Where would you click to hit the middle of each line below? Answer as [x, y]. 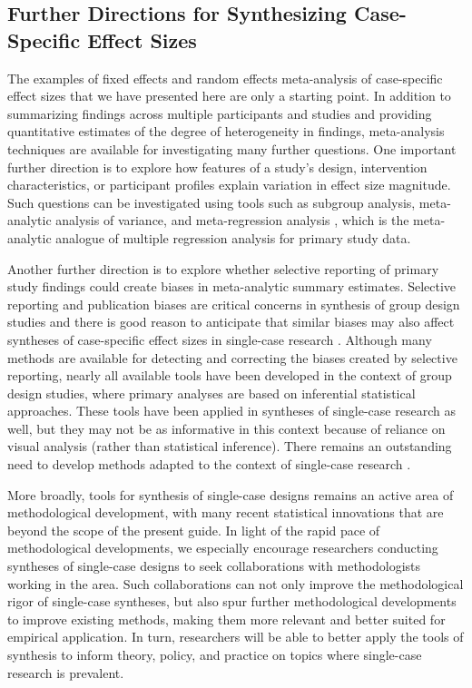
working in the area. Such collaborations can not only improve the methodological [236, 583]
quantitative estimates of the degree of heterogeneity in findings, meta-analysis [226, 131]
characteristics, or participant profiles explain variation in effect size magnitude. [229, 185]
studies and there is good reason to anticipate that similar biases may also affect [231, 322]
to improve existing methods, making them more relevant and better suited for [226, 619]
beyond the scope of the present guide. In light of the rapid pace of [194, 530]
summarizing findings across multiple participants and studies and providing [220, 113]
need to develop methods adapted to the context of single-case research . [209, 464]
